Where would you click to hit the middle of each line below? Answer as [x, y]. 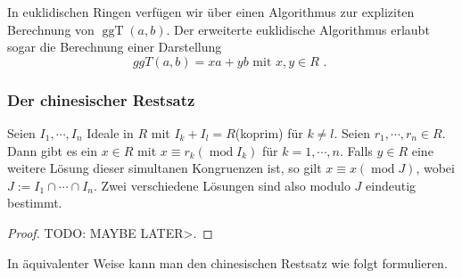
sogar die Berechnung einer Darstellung [115, 47]
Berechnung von [51, 29]
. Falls [356, 150]
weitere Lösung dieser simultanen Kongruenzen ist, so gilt [165, 168]
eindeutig [391, 185]
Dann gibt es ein [52, 150]
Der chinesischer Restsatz [101, 99]
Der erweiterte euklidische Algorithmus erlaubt [302, 29]
